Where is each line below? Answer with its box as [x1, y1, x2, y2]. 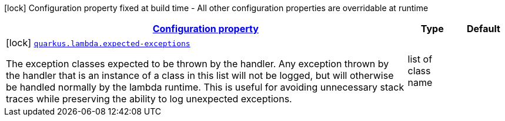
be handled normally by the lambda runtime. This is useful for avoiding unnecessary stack [6, 81, 404, 93]
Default [466, 23, 500, 34]
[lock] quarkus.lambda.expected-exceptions [6, 37, 190, 49]
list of [407, 53, 433, 65]
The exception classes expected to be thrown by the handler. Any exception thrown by [6, 58, 389, 70]
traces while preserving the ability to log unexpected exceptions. [6, 93, 292, 105]
